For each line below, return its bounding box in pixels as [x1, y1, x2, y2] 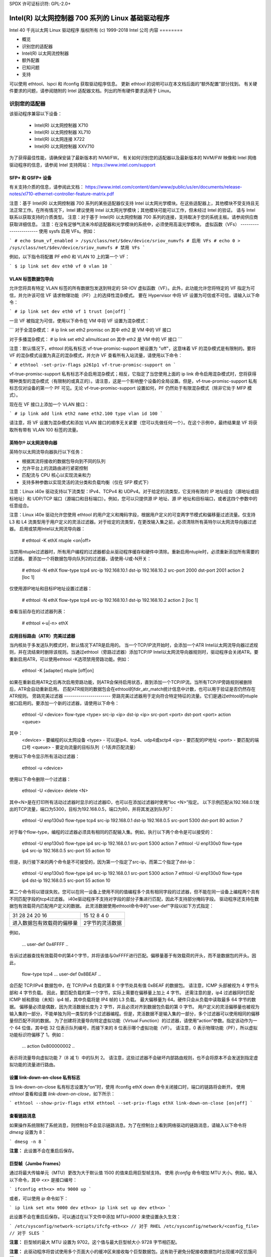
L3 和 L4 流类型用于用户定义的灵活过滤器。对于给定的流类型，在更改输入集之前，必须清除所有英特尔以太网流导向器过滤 [9, 518, 257, 525]
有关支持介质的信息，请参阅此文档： [9, 184, 84, 190]
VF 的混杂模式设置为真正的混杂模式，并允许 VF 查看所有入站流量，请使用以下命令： [9, 352, 183, 358]
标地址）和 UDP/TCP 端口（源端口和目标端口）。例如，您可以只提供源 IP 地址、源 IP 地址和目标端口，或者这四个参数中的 [9, 495, 258, 501]
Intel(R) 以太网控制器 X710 [34, 122, 89, 128]
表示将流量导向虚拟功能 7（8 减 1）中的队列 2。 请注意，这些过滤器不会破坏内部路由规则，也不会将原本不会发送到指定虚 [9, 1054, 258, 1060]
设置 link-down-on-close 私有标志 [9, 1074, 80, 1081]
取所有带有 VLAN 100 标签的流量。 [9, 426, 81, 432]
